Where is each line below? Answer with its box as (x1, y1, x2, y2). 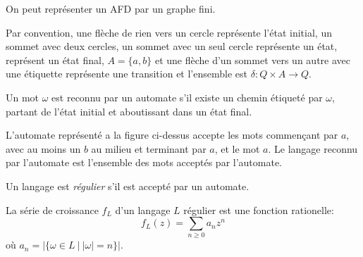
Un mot (6, 89, 39, 104)
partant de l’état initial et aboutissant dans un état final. (6, 104, 252, 118)
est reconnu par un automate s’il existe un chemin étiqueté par (51, 89, 323, 104)
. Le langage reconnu (268, 141, 358, 156)
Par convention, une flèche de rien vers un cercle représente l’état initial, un (6, 25, 332, 39)
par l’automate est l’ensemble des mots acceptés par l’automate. (6, 155, 283, 170)
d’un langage (115, 202, 171, 217)
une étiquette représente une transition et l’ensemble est (6, 66, 247, 81)
